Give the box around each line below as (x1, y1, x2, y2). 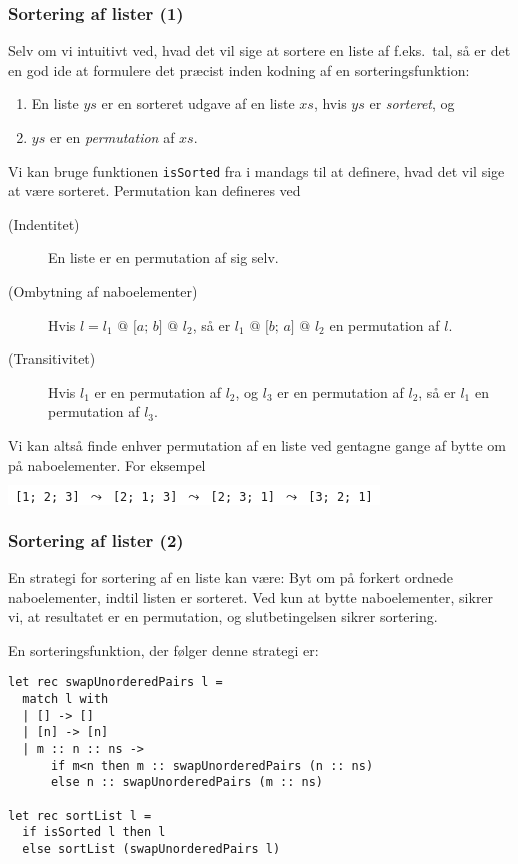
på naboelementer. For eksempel (8, 454, 206, 475)
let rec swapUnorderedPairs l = (8, 675, 223, 690)
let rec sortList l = (8, 808, 152, 823)
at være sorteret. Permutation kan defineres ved (8, 180, 301, 201)
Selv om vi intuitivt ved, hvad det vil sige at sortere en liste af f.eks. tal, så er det (8, 40, 511, 61)
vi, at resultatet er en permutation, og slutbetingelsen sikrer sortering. (8, 606, 438, 627)
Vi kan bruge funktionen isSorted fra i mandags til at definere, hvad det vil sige (8, 160, 505, 181)
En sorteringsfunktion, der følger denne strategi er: (8, 639, 319, 660)
